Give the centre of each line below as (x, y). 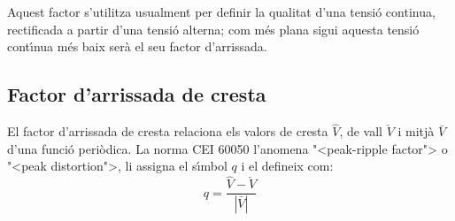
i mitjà (416, 131)
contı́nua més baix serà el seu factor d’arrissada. (137, 46)
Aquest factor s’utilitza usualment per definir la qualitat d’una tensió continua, (221, 11)
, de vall (361, 131)
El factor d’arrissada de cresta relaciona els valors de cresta (168, 131)
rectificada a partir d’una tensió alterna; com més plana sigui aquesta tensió (213, 29)
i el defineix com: (287, 166)
